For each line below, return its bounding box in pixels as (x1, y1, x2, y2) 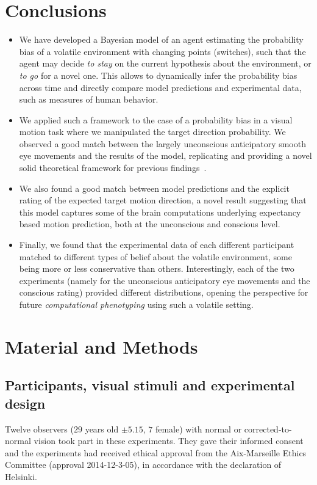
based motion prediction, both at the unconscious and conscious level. (19, 217, 280, 230)
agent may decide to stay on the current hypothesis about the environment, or (19, 57, 312, 70)
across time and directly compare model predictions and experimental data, (19, 81, 302, 93)
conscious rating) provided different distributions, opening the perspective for (19, 286, 308, 299)
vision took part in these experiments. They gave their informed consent (34, 434, 304, 447)
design (5, 393, 46, 412)
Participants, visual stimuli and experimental (5, 376, 295, 395)
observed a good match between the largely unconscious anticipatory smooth (19, 137, 306, 150)
